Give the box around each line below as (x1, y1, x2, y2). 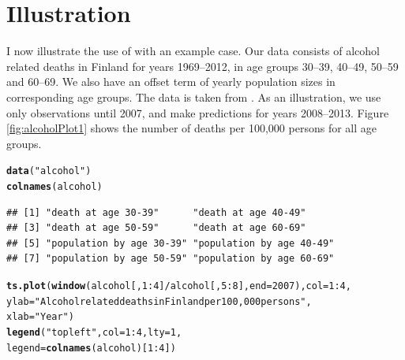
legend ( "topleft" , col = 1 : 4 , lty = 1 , (6, 326, 182, 338)
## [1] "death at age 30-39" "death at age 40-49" (6, 206, 306, 218)
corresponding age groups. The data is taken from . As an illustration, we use (6, 88, 381, 105)
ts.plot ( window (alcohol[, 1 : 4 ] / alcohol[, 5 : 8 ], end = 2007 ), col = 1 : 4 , (6, 280, 351, 291)
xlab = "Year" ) (6, 311, 74, 323)
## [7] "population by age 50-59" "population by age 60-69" (6, 253, 335, 265)
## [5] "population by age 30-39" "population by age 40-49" (6, 237, 335, 249)
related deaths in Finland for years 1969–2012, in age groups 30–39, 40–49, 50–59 (6, 58, 399, 74)
